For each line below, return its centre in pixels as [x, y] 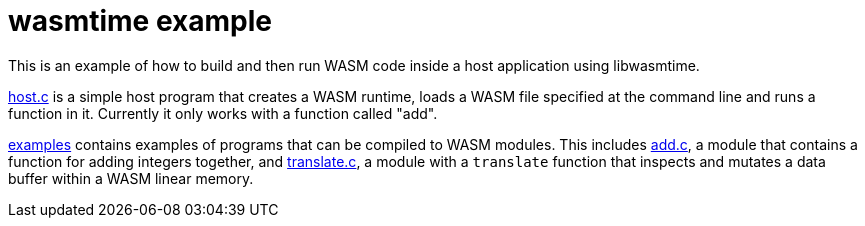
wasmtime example [140, 21]
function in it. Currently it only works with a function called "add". [223, 113]
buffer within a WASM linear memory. [131, 178]
